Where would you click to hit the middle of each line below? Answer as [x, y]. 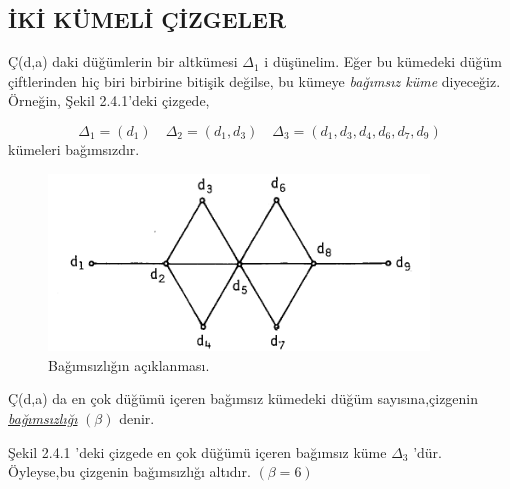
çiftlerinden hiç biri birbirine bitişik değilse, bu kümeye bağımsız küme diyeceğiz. [254, 80]
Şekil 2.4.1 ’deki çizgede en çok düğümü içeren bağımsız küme [197, 451]
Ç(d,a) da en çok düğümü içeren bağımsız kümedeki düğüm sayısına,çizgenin [243, 398]
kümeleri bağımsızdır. [74, 148]
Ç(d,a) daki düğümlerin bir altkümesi [123, 61]
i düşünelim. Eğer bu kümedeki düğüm [383, 61]
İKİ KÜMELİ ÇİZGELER [147, 19]
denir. [137, 417]
